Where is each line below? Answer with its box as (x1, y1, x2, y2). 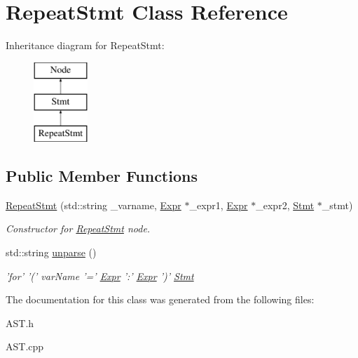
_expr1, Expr (189, 197, 248, 212)
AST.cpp (6, 339, 44, 354)
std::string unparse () (6, 245, 97, 260)
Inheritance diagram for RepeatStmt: (6, 38, 165, 53)
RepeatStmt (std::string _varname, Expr (6, 197, 181, 212)
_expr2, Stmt (256, 197, 315, 212)
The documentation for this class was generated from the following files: (6, 292, 315, 307)
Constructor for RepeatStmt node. (6, 221, 151, 236)
